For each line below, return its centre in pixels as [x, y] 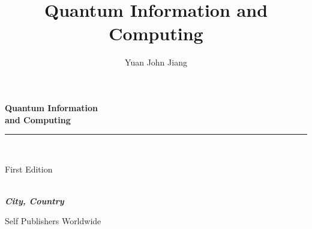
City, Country [34, 200]
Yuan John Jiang [156, 62]
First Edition [29, 169]
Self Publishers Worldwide [53, 221]
